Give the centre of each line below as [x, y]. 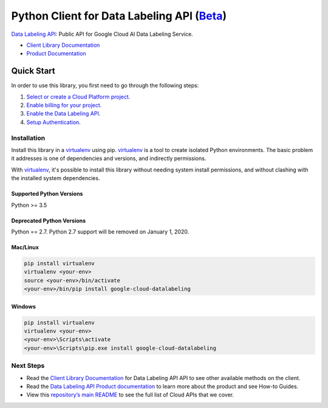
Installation [28, 138]
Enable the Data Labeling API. [63, 114]
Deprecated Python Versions [49, 220]
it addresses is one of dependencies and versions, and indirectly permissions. [109, 159]
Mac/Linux [25, 247]
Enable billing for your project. [64, 105]
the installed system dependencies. [56, 178]
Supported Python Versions [47, 194]
